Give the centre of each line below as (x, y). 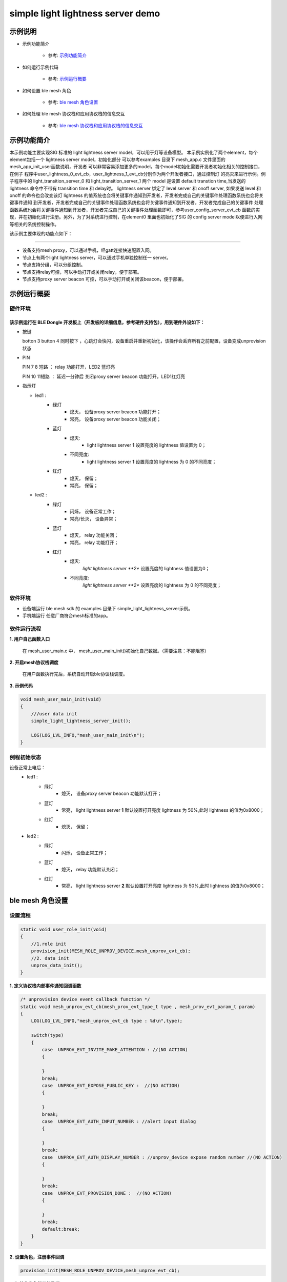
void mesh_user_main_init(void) (61, 699)
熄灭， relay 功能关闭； (94, 535)
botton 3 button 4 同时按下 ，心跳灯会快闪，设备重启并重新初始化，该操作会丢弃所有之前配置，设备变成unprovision (144, 341)
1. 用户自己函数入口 (30, 639)
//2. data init (50, 958)
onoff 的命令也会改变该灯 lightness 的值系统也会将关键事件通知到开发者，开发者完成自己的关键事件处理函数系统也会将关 (137, 195)
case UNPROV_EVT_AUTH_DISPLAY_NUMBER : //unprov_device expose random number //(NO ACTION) (162, 1157)
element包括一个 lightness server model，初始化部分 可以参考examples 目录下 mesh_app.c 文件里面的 (117, 159)
